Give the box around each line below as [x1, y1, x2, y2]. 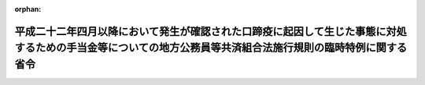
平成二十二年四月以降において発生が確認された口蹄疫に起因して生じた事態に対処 [14, 24, 407, 38]
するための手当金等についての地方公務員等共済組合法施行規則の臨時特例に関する [14, 41, 408, 55]
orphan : [14, 5, 42, 13]
